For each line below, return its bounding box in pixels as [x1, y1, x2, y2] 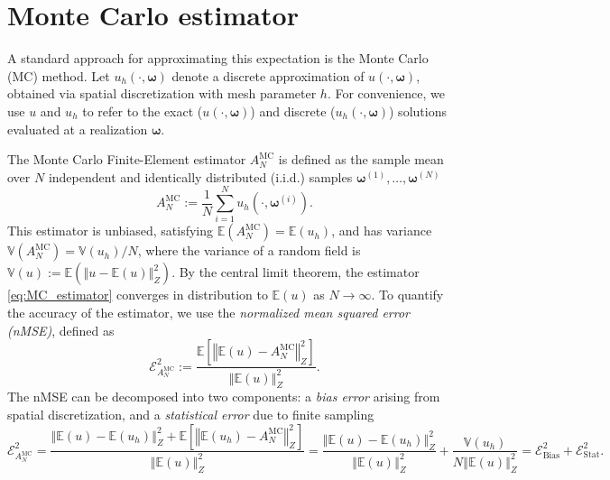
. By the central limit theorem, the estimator [171, 263, 420, 282]
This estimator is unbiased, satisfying [7, 221, 214, 240]
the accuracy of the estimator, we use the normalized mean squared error [7, 303, 411, 321]
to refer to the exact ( [82, 101, 203, 120]
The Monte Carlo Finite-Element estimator [7, 150, 246, 169]
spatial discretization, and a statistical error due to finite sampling [7, 404, 374, 423]
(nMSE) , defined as [7, 320, 115, 339]
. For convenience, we [327, 84, 446, 103]
